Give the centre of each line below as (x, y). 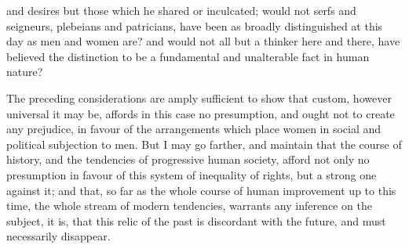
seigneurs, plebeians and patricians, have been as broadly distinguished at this (195, 25)
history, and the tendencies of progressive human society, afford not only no (188, 159)
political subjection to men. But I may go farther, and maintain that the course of (204, 144)
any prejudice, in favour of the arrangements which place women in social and (194, 129)
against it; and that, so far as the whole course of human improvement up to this (201, 190)
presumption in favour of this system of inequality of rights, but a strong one (192, 174)
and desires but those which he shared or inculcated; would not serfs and (181, 10)
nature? (25, 72)
